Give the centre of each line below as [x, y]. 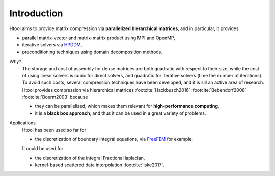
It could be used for [43, 149]
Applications [22, 123]
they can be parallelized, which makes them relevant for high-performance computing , [127, 106]
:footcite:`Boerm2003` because [55, 97]
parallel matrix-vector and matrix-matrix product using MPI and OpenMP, [99, 38]
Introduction [36, 13]
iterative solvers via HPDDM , [52, 45]
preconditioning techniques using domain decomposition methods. [92, 52]
